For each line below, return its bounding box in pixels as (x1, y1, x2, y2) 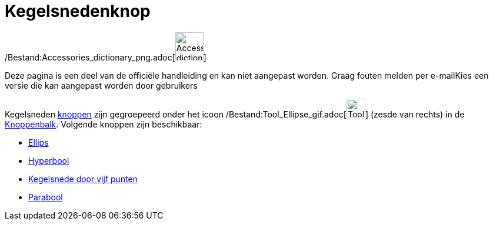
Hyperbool (28, 155, 69, 166)
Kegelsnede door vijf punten (28, 173, 138, 184)
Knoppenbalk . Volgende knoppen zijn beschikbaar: (5, 119, 202, 129)
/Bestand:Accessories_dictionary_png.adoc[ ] (5, 52, 206, 62)
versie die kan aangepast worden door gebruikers (5, 80, 198, 90)
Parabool (28, 192, 63, 202)
